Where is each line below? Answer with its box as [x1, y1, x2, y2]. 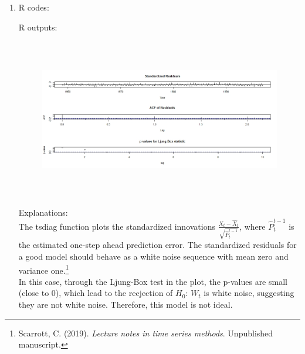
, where [239, 220, 266, 232]
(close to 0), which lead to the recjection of [18, 287, 173, 299]
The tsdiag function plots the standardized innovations [18, 220, 216, 232]
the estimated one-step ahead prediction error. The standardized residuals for [18, 239, 297, 251]
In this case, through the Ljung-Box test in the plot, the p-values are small [18, 275, 287, 287]
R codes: [18, 1, 49, 13]
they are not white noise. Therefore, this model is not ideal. [18, 298, 233, 310]
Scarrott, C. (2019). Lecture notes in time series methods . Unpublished [18, 326, 273, 339]
